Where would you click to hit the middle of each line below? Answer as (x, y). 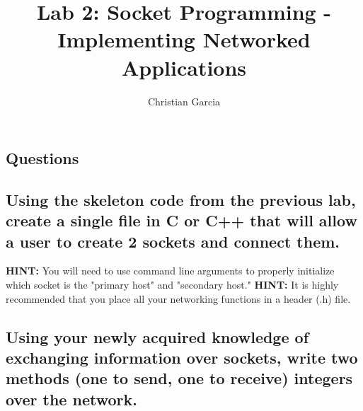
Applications (184, 67)
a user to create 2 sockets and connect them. (173, 241)
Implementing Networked (184, 39)
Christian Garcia (184, 101)
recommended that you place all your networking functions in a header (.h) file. (178, 298)
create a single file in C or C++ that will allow (181, 220)
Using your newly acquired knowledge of (157, 336)
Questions (42, 158)
